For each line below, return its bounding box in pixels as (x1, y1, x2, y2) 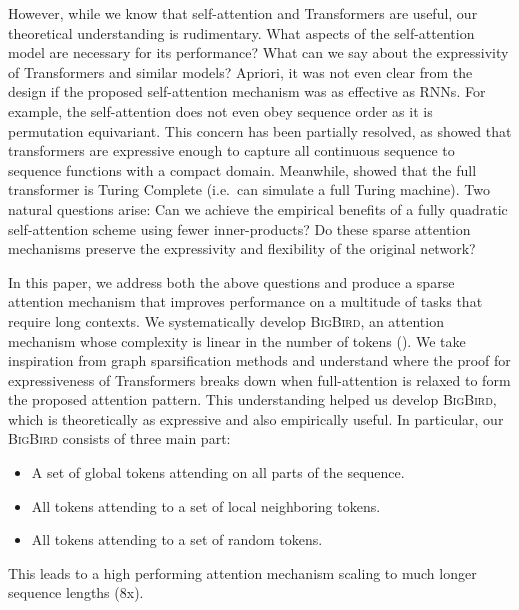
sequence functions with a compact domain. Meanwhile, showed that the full (8, 159, 477, 180)
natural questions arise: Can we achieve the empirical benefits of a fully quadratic (8, 198, 508, 219)
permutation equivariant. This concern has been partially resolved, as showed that (8, 120, 512, 141)
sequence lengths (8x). (8, 582, 144, 603)
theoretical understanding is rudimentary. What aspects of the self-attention (8, 22, 475, 43)
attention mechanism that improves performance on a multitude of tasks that (8, 291, 483, 312)
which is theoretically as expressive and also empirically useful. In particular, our (8, 408, 504, 429)
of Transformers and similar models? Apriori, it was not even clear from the (8, 61, 473, 82)
